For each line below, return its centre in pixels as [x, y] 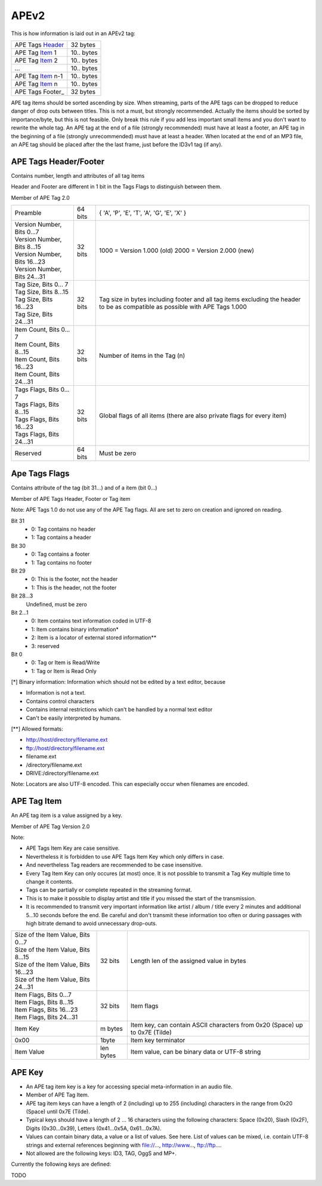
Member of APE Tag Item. [58, 1095]
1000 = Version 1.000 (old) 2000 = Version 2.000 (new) [177, 250]
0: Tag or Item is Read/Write [66, 662]
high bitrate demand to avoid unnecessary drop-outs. [92, 923]
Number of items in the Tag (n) [142, 355]
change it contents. [50, 882]
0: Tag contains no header [64, 529]
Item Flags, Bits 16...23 [46, 1010]
